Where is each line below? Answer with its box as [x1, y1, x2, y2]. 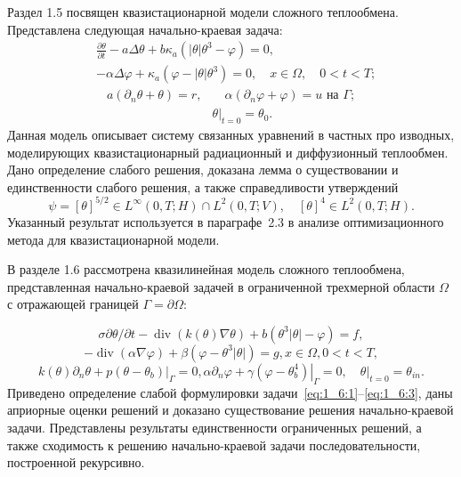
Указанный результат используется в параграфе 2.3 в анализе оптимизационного [7, 212, 444, 230]
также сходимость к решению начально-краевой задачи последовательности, [7, 435, 421, 454]
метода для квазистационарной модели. [7, 230, 220, 248]
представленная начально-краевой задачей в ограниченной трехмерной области [7, 277, 435, 295]
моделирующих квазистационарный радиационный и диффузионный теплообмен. [7, 142, 449, 161]
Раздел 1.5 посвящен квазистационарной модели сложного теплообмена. [7, 3, 399, 20]
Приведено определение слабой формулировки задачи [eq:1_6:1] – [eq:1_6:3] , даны [7, 383, 453, 401]
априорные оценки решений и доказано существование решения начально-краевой [7, 400, 454, 419]
